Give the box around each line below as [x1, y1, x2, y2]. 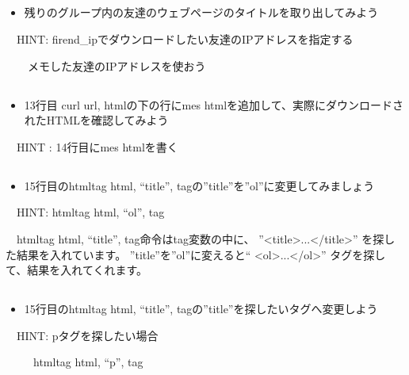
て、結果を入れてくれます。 [6, 262, 148, 278]
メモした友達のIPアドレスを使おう [27, 57, 206, 74]
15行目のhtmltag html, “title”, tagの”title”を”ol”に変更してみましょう [24, 177, 375, 193]
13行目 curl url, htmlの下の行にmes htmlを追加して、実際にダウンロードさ [24, 96, 403, 113]
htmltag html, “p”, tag [32, 354, 143, 370]
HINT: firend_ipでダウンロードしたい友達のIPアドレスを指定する [16, 30, 354, 47]
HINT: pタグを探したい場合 [16, 327, 159, 343]
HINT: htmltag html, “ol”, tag [16, 204, 165, 220]
